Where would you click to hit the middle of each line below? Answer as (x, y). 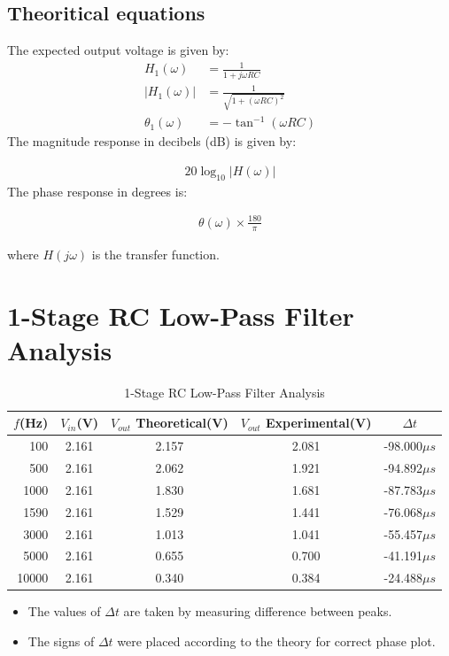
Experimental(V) (319, 423)
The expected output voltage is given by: (118, 50)
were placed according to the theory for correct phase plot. (276, 641)
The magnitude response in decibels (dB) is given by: (152, 141)
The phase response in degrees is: (97, 191)
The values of (64, 611)
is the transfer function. (155, 254)
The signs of (61, 641)
